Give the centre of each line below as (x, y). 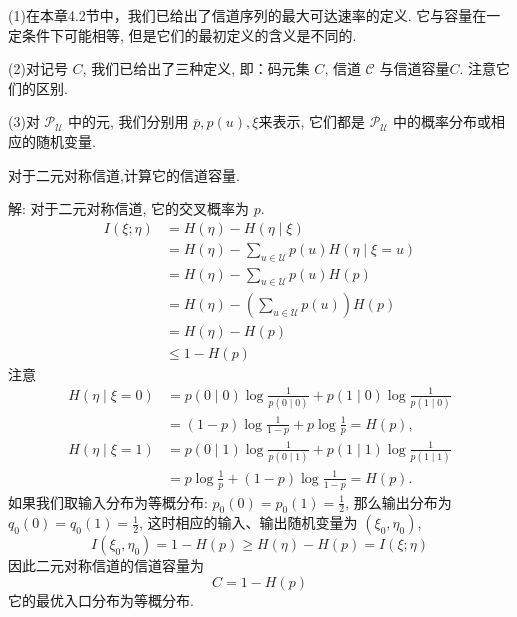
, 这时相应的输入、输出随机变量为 (248, 522)
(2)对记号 (38, 68)
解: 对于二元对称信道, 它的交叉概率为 (129, 208)
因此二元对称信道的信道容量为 (106, 565)
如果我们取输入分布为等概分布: (108, 501)
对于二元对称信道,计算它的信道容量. (124, 174)
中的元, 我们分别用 (128, 121)
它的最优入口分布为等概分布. (101, 599)
